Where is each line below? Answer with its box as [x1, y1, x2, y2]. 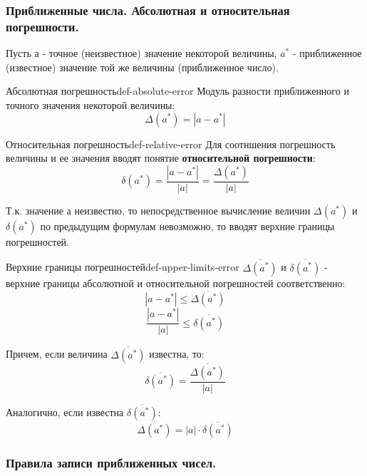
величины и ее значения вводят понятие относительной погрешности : [6, 150, 316, 165]
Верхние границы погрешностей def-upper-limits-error [6, 259, 239, 274]
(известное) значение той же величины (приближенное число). [6, 59, 279, 74]
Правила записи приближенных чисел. [6, 454, 217, 472]
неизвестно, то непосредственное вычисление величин [74, 202, 311, 217]
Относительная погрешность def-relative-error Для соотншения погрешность [6, 136, 336, 151]
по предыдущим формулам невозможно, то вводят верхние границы [40, 218, 335, 233]
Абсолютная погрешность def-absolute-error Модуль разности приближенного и [6, 83, 349, 98]
